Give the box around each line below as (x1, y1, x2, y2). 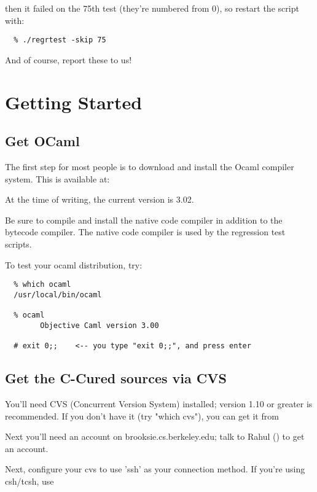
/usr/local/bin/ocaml (14, 290, 102, 299)
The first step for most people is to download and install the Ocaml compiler (5, 160, 294, 173)
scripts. (5, 237, 32, 250)
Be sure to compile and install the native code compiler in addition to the (5, 213, 283, 226)
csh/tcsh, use (5, 474, 54, 487)
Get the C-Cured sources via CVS (5, 369, 227, 388)
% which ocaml (14, 280, 71, 289)
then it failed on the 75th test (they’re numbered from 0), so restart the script (5, 2, 299, 14)
